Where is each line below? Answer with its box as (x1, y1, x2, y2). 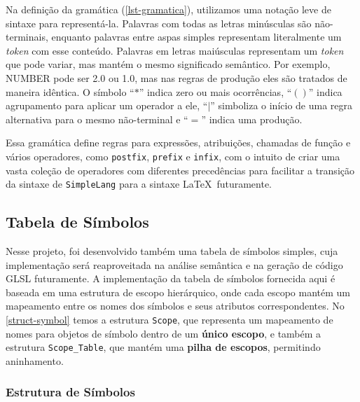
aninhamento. (6, 353, 64, 368)
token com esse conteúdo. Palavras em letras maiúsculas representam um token (6, 43, 344, 57)
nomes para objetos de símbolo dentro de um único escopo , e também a (6, 326, 321, 340)
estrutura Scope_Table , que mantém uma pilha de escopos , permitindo (6, 340, 321, 354)
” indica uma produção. (201, 111, 303, 126)
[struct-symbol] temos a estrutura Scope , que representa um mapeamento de (6, 312, 333, 327)
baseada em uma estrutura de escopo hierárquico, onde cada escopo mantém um (6, 284, 350, 299)
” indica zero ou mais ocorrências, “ (139, 84, 292, 99)
